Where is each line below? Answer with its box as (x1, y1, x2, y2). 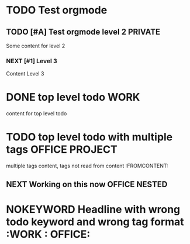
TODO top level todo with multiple (6, 130, 173, 144)
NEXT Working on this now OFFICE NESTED (6, 179, 168, 189)
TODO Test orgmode (6, 4, 108, 17)
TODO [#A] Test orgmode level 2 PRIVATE (6, 27, 161, 37)
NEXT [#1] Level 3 (6, 57, 57, 65)
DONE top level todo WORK (6, 91, 140, 104)
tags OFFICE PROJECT (6, 143, 118, 156)
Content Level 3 (6, 70, 44, 77)
